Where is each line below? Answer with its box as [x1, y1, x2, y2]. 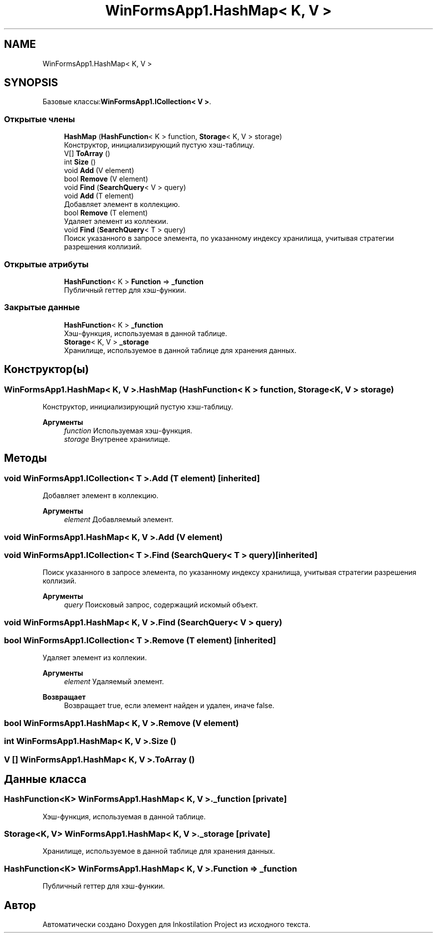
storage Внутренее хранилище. [64, 434, 170, 443]
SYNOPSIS [4, 76, 58, 89]
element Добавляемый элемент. [64, 515, 174, 524]
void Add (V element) [64, 166, 134, 175]
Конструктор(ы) [4, 363, 89, 376]
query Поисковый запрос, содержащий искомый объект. [64, 600, 258, 609]
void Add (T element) [64, 191, 134, 200]
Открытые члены [4, 114, 75, 124]
